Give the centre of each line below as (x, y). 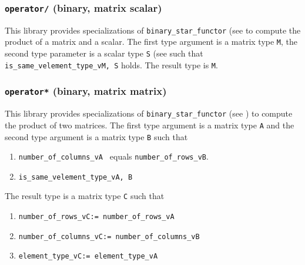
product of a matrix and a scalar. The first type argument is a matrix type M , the (151, 42)
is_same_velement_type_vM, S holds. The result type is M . (111, 64)
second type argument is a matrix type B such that (96, 136)
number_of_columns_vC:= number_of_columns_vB (109, 236)
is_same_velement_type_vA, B (76, 177)
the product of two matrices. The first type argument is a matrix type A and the (150, 125)
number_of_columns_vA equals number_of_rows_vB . (113, 156)
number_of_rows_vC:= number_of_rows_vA (96, 217)
